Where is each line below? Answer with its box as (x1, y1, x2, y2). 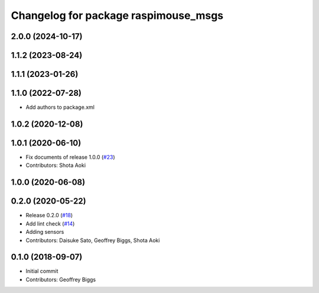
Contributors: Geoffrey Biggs (25, 276, 96, 283)
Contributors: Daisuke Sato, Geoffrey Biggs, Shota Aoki (25, 237, 160, 244)
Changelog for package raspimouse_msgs (11, 9, 224, 22)
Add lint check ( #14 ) (25, 220, 75, 227)
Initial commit (25, 268, 58, 275)
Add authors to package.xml (25, 104, 95, 111)
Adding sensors (25, 228, 64, 236)
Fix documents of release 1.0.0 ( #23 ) (25, 154, 115, 161)
